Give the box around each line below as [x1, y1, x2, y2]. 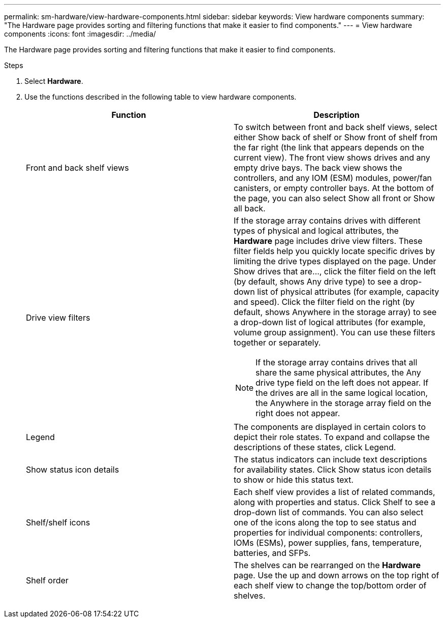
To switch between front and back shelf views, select [234, 122, 437, 132]
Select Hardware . [24, 77, 83, 85]
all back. [234, 203, 266, 213]
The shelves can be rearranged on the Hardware [234, 560, 421, 570]
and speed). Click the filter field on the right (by [234, 297, 415, 307]
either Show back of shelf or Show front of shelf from [234, 132, 438, 142]
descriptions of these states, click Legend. [234, 442, 396, 452]
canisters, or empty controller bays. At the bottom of [234, 183, 434, 193]
